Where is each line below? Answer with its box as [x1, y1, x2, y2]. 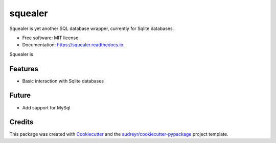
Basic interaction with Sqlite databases [22, 78, 104, 84]
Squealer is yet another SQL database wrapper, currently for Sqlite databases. [9, 25, 174, 32]
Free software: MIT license [22, 35, 79, 41]
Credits [9, 118, 34, 127]
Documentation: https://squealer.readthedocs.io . [22, 42, 125, 48]
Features [9, 64, 38, 73]
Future [9, 91, 31, 100]
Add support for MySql [22, 104, 71, 110]
